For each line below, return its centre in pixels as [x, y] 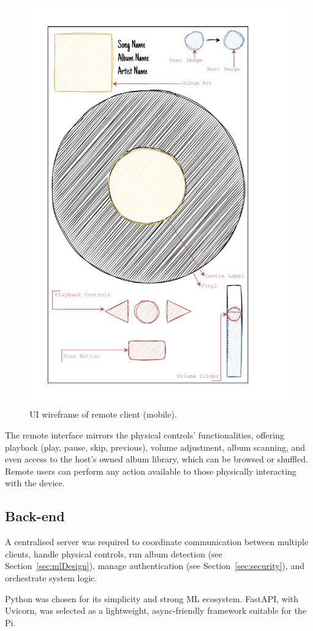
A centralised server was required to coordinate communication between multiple [157, 542]
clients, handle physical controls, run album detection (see [114, 553]
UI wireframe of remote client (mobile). [103, 414]
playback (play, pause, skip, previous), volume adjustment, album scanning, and [155, 447]
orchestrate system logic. [51, 578]
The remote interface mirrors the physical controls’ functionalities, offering [145, 435]
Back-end [35, 516]
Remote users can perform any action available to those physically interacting [151, 471]
